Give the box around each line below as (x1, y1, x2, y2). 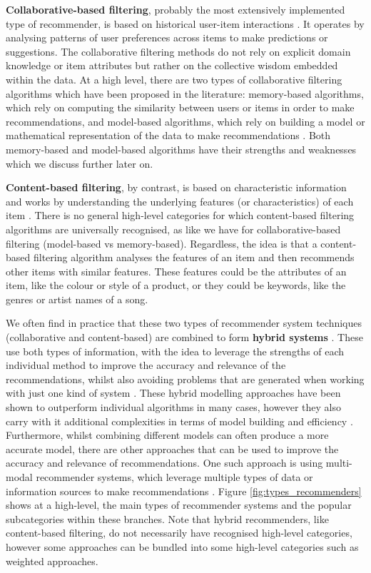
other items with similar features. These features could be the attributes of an (6, 263, 347, 278)
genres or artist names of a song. (6, 291, 148, 306)
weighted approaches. (6, 553, 98, 568)
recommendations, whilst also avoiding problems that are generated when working (6, 371, 365, 386)
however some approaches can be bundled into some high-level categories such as (6, 539, 359, 554)
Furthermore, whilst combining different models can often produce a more (6, 427, 329, 442)
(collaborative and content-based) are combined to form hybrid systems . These (6, 330, 363, 345)
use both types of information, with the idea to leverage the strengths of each (6, 343, 345, 358)
